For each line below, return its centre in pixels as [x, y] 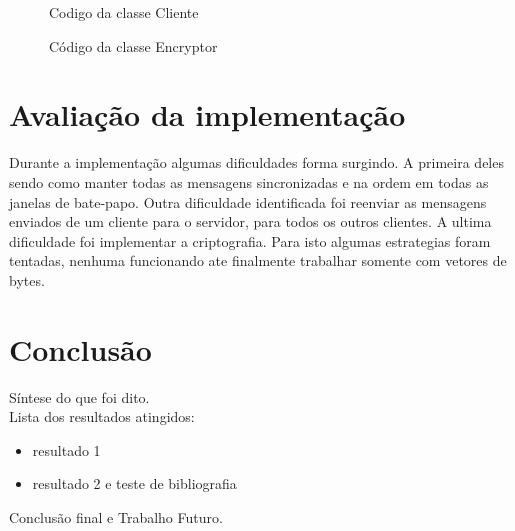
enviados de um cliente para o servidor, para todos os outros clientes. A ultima [250, 221]
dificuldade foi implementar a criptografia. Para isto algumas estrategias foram [250, 240]
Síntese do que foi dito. [79, 396]
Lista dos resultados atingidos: [102, 416]
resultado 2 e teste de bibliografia [134, 483]
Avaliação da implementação [207, 114]
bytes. [27, 279]
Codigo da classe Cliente [124, 12]
